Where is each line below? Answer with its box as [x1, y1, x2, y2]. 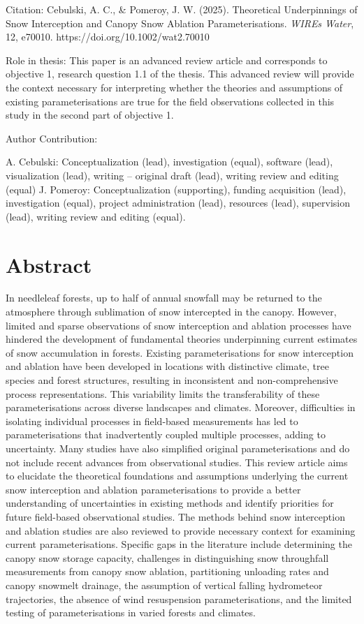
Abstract [6, 250, 92, 278]
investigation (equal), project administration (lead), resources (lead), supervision [6, 195, 351, 210]
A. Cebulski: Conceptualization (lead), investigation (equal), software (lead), [6, 154, 333, 169]
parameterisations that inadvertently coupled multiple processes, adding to [6, 427, 326, 442]
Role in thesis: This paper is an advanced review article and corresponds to [6, 52, 328, 67]
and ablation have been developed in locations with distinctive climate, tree [6, 359, 329, 373]
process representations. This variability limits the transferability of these [6, 386, 320, 401]
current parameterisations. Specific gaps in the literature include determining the [6, 537, 352, 551]
